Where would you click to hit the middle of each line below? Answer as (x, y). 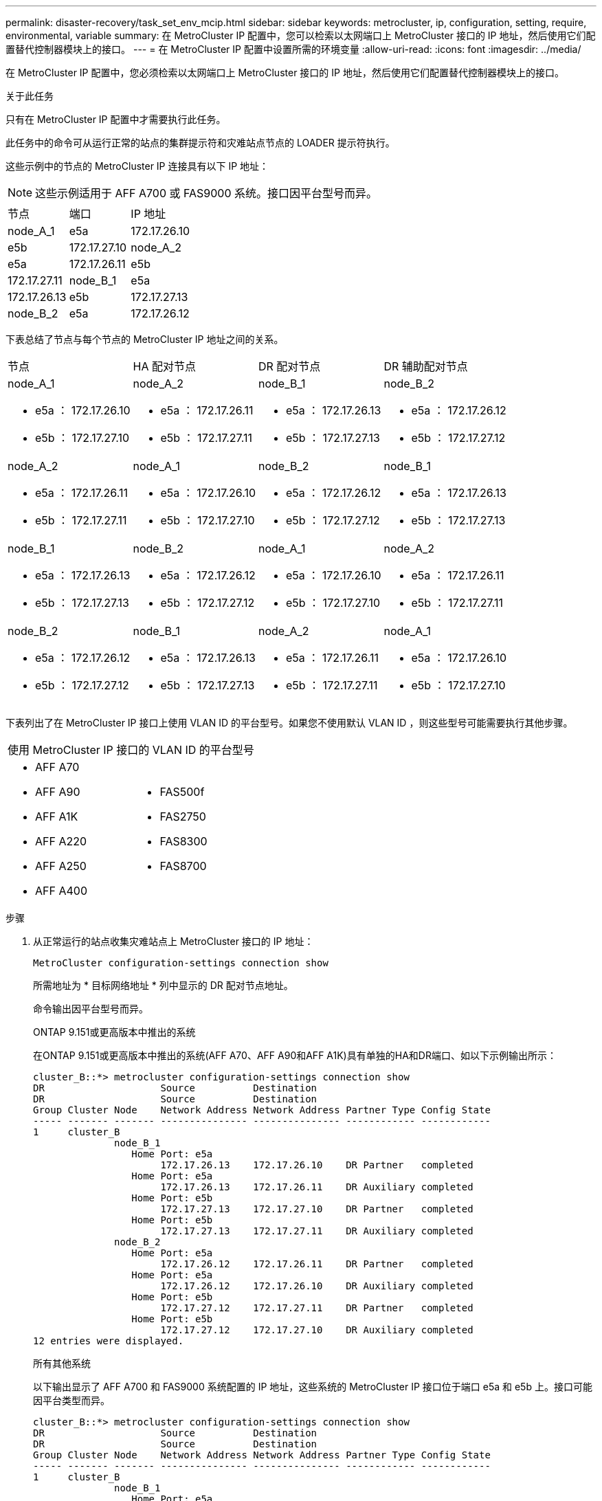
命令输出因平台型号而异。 (91, 1009)
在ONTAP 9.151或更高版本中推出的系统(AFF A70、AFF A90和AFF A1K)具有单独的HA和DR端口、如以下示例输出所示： (295, 1055)
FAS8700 (183, 866)
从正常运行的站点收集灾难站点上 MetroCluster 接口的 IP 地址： (174, 941)
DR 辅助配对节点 (426, 366)
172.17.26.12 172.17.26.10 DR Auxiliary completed (317, 1286)
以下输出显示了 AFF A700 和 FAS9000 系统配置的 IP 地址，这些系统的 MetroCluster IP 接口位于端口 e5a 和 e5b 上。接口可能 (313, 1387)
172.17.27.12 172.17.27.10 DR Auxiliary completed (317, 1330)
